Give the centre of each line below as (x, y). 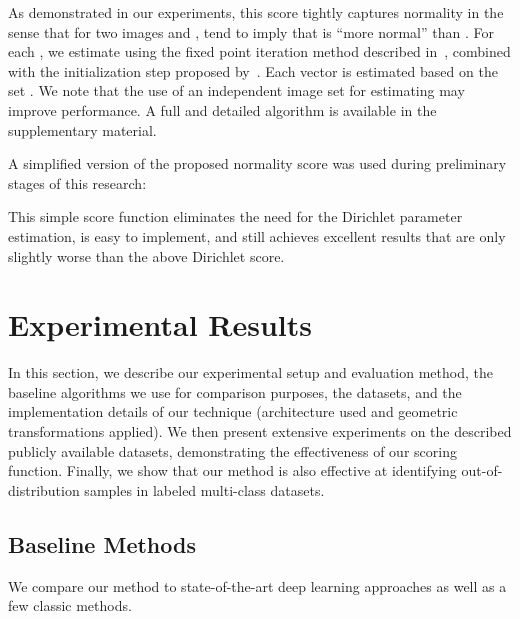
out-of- (482, 470)
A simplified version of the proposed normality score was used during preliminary (257, 163)
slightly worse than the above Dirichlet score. (146, 255)
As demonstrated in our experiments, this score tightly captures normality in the (256, 12)
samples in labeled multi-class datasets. (204, 489)
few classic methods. (70, 605)
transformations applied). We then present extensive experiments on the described (260, 431)
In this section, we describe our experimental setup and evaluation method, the (250, 372)
